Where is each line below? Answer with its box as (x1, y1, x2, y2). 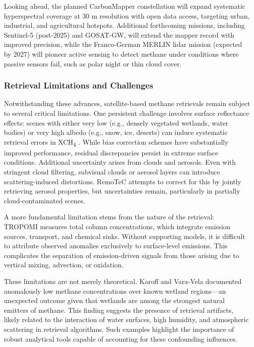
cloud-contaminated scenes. (4, 195, 85, 205)
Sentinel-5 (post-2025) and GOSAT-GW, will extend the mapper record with (4, 29, 234, 40)
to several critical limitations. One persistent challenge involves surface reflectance (4, 108, 249, 118)
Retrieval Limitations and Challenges (4, 79, 153, 91)
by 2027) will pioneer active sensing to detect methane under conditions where (4, 48, 239, 59)
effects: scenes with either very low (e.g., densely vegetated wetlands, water (4, 117, 229, 128)
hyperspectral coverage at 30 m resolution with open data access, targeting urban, (4, 10, 250, 21)
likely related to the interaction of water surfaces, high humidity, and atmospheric (4, 314, 249, 325)
